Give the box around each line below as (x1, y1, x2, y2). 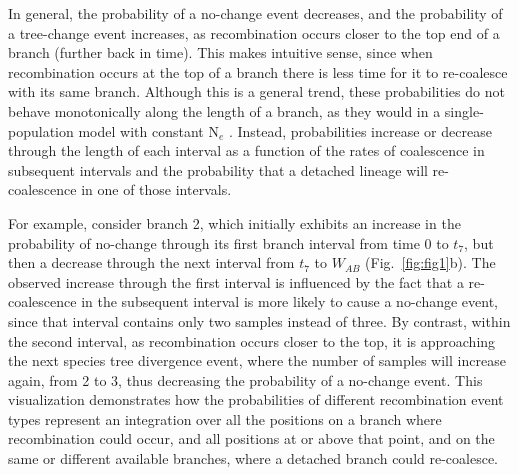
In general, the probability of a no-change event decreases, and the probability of (8, 3, 503, 23)
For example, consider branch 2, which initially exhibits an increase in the (8, 212, 461, 233)
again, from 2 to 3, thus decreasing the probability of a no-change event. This (8, 369, 483, 390)
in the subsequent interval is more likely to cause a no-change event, (81, 291, 498, 312)
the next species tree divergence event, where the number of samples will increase (8, 350, 506, 371)
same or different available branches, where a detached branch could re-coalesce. (8, 448, 499, 469)
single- (444, 100, 484, 121)
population (8, 120, 74, 141)
